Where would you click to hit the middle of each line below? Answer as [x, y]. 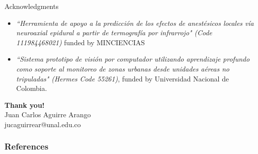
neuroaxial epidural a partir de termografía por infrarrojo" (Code [114, 33]
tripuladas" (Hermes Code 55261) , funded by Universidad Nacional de [123, 78]
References [27, 146]
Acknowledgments [32, 6]
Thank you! [25, 105]
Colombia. [32, 88]
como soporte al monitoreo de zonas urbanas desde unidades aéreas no [123, 68]
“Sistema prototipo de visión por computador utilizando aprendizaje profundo [133, 59]
